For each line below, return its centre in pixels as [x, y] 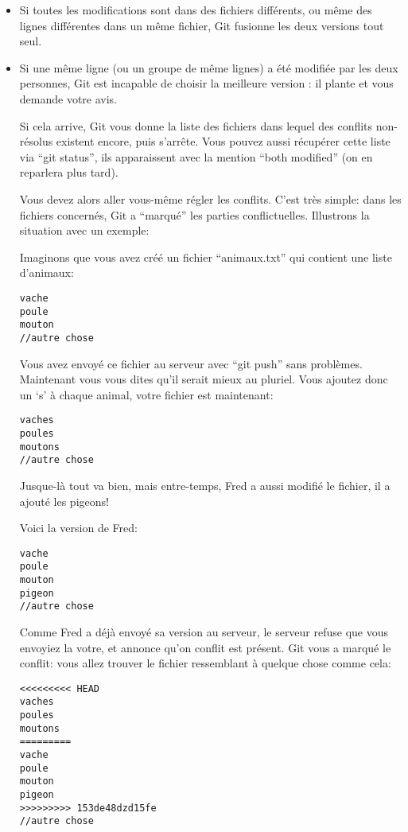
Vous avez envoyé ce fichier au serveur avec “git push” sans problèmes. [191, 363]
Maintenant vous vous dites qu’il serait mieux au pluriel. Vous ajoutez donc [204, 379]
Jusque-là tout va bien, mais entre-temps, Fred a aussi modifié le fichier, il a [205, 485]
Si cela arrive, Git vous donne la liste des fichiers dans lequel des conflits [196, 125]
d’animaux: [47, 272]
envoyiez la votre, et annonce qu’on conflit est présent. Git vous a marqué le [205, 647]
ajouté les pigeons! [64, 501]
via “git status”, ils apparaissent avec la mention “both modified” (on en [196, 156]
